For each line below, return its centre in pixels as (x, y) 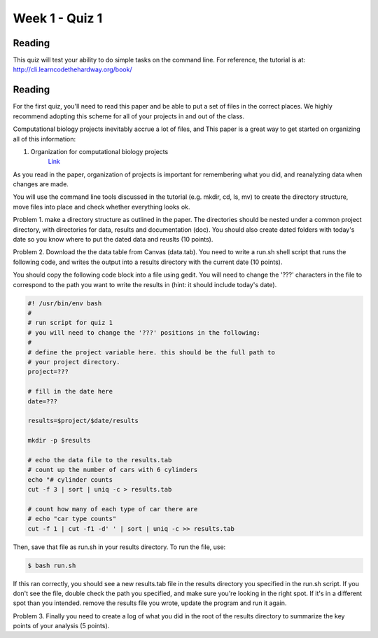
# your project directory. (74, 362)
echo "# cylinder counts (70, 479)
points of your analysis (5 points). (61, 626)
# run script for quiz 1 (70, 323)
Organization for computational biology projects (99, 151)
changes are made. (41, 184)
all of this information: (44, 139)
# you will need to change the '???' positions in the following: (144, 332)
